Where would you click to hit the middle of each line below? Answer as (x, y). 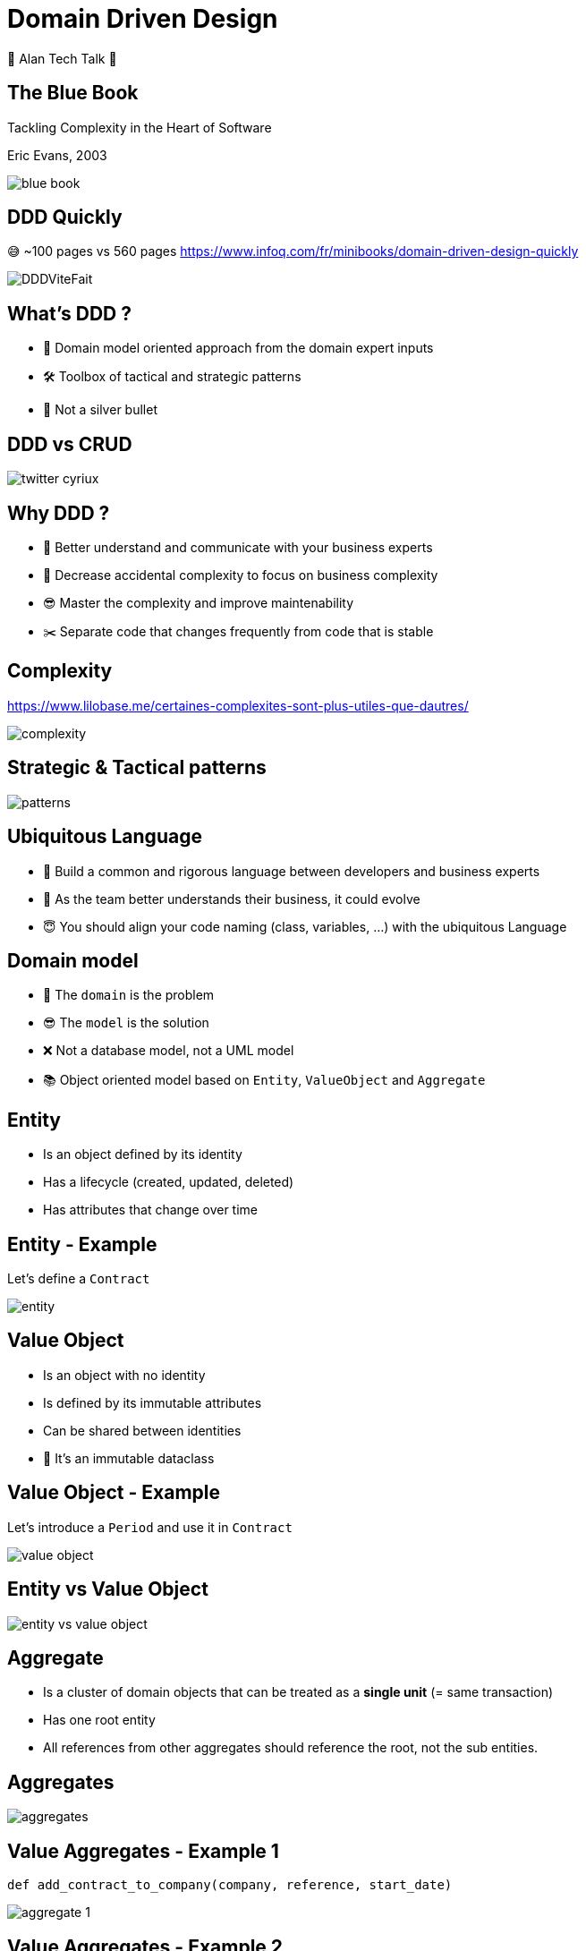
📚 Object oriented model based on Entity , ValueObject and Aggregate (264, 1080)
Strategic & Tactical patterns (137, 768)
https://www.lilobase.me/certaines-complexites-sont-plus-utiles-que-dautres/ (238, 705)
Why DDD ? (59, 513)
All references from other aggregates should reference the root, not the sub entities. (291, 1748)
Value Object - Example (114, 1493)
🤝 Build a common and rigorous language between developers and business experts (292, 871)
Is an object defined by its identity (143, 1154)
